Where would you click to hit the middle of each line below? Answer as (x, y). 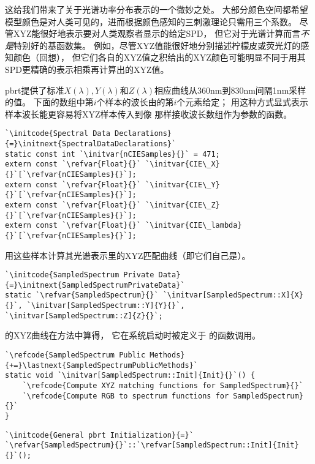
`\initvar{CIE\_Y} (183, 185)
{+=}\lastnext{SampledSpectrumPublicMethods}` (101, 365)
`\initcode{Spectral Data (58, 134)
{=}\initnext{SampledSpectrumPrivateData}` (95, 285)
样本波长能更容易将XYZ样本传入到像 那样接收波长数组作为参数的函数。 (149, 114)
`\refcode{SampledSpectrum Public (75, 355)
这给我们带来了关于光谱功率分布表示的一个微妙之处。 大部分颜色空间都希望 (157, 9)
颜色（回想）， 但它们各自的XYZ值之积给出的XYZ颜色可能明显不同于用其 (159, 57)
